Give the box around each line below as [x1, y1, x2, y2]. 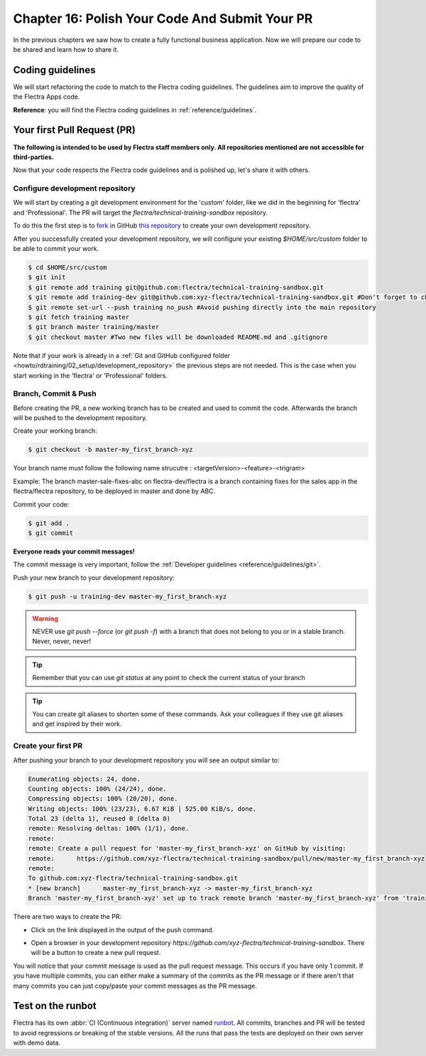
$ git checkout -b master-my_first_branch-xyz [28, 446, 193, 454]
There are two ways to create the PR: [13, 912, 122, 921]
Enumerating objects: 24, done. [28, 775, 141, 783]
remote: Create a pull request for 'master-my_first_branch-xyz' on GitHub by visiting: [28, 844, 347, 853]
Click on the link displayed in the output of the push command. [31, 925, 214, 934]
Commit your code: [13, 500, 70, 508]
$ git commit [28, 529, 74, 537]
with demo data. [13, 1038, 60, 1047]
